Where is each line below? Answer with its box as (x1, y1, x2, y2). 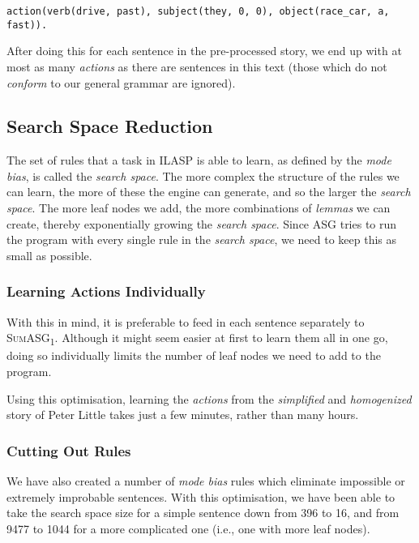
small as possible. (6, 246, 92, 263)
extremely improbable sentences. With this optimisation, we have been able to (6, 488, 395, 505)
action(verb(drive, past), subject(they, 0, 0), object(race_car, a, (6, 6, 390, 17)
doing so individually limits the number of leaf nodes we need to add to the (6, 347, 381, 364)
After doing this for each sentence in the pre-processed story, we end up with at (6, 42, 402, 59)
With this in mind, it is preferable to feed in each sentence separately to (6, 313, 365, 330)
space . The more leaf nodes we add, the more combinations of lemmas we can (6, 199, 391, 216)
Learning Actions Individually (6, 281, 206, 301)
